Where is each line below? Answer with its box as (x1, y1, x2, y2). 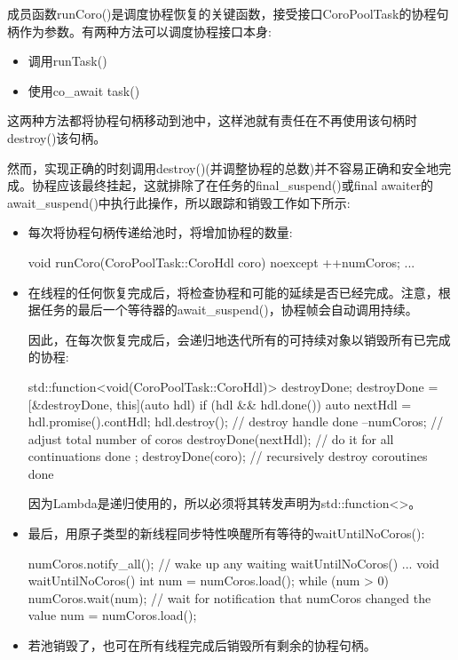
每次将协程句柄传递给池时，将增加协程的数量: (28, 223, 293, 242)
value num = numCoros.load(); (28, 606, 197, 624)
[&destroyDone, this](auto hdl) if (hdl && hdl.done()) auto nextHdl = (28, 394, 412, 413)
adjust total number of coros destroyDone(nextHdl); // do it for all (28, 429, 394, 448)
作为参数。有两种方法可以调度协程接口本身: (19, 21, 272, 40)
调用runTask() (28, 52, 107, 70)
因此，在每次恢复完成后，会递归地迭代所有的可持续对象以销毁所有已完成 (28, 330, 451, 348)
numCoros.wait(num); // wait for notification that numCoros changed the (28, 588, 431, 607)
